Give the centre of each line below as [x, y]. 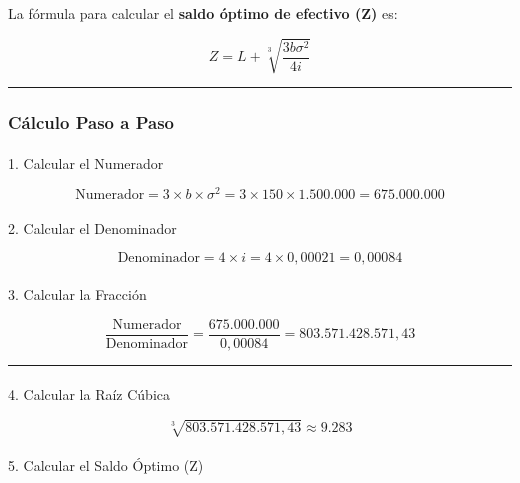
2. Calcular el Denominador [92, 227]
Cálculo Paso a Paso [91, 122]
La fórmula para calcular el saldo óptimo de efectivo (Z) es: [203, 13]
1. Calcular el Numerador [86, 162]
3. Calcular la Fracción [77, 294]
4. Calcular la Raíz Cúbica [89, 394]
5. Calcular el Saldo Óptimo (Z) [106, 465]
